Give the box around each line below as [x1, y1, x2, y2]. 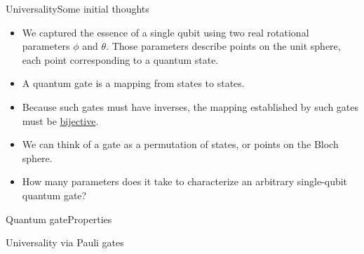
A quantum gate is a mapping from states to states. [22, 76, 245, 91]
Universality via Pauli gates [6, 235, 124, 250]
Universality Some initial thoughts [6, 1, 149, 15]
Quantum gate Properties [6, 211, 112, 226]
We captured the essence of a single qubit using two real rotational [22, 25, 309, 39]
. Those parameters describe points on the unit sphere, [106, 39, 341, 53]
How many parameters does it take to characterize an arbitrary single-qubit [22, 174, 348, 189]
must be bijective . [22, 113, 99, 128]
